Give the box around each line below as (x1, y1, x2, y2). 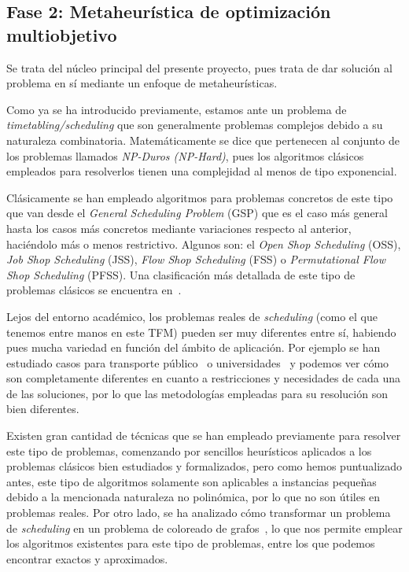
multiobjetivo (6, 22, 117, 46)
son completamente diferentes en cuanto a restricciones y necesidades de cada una (6, 370, 401, 386)
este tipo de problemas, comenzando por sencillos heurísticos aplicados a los (6, 442, 372, 459)
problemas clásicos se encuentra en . (6, 282, 182, 298)
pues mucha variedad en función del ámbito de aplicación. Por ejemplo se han (6, 339, 381, 356)
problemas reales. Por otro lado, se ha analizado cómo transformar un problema (6, 504, 391, 521)
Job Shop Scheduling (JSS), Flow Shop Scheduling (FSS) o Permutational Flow (6, 251, 385, 268)
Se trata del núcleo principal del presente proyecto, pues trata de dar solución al (6, 59, 392, 76)
